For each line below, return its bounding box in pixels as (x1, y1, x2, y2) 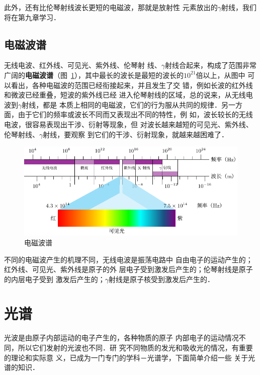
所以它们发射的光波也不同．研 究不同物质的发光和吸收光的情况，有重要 (18, 342, 253, 352)
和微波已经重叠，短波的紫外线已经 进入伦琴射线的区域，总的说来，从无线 (4, 89, 246, 100)
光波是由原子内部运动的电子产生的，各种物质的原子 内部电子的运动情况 (4, 332, 239, 343)
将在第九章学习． (4, 12, 60, 22)
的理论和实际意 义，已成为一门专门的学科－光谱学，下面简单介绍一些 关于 (4, 352, 248, 362)
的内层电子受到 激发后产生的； (4, 273, 105, 284)
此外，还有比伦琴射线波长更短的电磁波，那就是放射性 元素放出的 (4, 2, 218, 12)
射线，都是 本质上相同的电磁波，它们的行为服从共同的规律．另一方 (22, 99, 242, 110)
